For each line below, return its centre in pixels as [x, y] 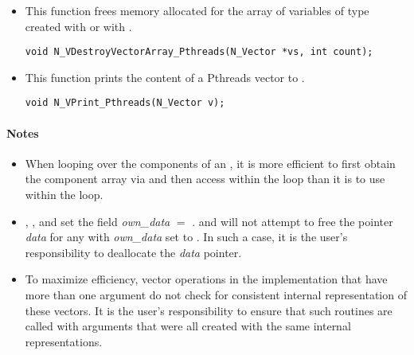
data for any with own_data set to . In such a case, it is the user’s [186, 237]
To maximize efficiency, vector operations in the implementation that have [206, 279]
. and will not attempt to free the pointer [293, 221]
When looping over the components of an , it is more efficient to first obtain [210, 163]
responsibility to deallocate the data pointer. [133, 252]
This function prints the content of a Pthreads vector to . [165, 77]
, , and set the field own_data [98, 221]
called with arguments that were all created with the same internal [188, 326]
